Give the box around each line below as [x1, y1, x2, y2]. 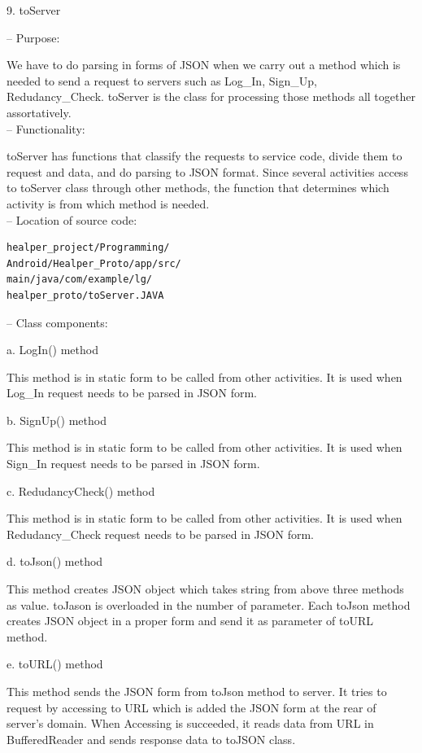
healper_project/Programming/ [7, 242, 170, 254]
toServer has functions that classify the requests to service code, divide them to [7, 147, 402, 164]
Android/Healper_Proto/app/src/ [7, 257, 181, 269]
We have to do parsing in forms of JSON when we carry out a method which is [7, 56, 401, 73]
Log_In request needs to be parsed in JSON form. [7, 384, 257, 401]
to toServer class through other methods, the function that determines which [7, 179, 389, 196]
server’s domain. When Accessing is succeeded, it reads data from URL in [7, 715, 374, 732]
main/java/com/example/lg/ [7, 274, 152, 286]
